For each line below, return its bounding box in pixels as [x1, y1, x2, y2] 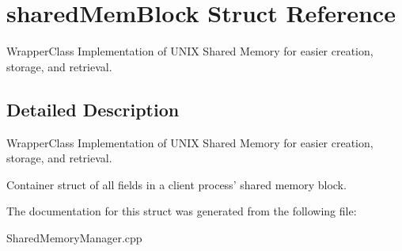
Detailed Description [6, 97, 180, 121]
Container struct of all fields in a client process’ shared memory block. [6, 176, 347, 192]
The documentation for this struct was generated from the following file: [6, 203, 357, 219]
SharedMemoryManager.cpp [6, 229, 142, 245]
